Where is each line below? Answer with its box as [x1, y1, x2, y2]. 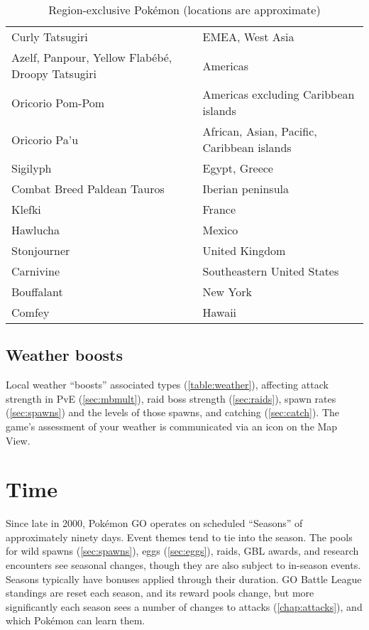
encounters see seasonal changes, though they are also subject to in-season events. [6, 558, 361, 572]
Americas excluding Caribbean [202, 86, 355, 102]
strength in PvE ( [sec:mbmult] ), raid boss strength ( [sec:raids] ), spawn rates [6, 391, 336, 406]
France [202, 201, 236, 217]
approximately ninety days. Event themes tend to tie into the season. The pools [6, 529, 353, 544]
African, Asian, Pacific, [202, 123, 317, 139]
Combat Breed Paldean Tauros [11, 180, 165, 197]
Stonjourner [11, 242, 70, 259]
